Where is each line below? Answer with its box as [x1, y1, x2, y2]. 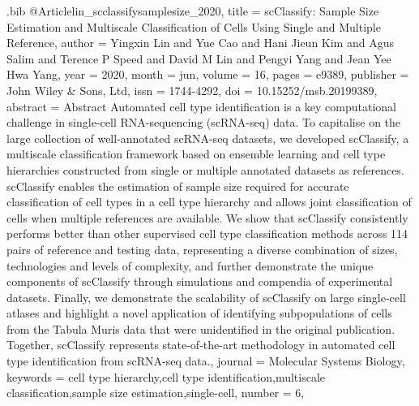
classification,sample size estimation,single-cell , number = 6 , [6, 384, 305, 401]
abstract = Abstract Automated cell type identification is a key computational [6, 97, 396, 114]
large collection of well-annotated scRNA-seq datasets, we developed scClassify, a [6, 129, 409, 146]
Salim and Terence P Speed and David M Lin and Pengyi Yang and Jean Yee [6, 50, 391, 67]
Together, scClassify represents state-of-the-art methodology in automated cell [6, 336, 395, 353]
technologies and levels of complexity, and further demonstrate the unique [6, 257, 374, 274]
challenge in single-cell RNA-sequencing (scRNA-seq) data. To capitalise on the [6, 114, 401, 131]
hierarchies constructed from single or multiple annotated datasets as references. [6, 161, 404, 178]
